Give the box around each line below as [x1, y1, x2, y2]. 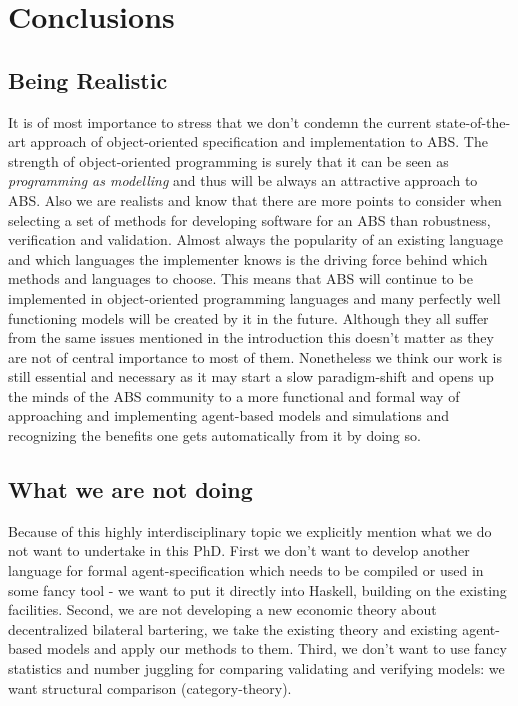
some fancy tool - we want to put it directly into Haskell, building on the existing [8, 579, 507, 600]
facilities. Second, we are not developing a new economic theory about [8, 599, 437, 620]
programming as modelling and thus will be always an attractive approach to [8, 170, 478, 191]
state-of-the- [435, 111, 511, 132]
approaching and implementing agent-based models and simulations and [8, 405, 449, 426]
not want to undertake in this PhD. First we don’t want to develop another [8, 540, 470, 561]
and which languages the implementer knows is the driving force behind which [8, 248, 488, 269]
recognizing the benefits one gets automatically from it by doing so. [8, 425, 421, 446]
